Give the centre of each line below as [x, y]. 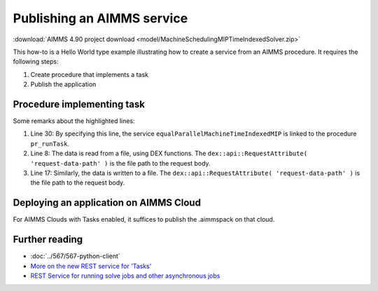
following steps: [36, 62]
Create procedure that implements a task [89, 74]
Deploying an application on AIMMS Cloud [107, 203]
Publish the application [63, 85]
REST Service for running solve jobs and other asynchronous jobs [125, 276]
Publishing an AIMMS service [100, 18]
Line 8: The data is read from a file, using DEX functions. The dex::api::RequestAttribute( [169, 153]
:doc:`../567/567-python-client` [75, 256]
